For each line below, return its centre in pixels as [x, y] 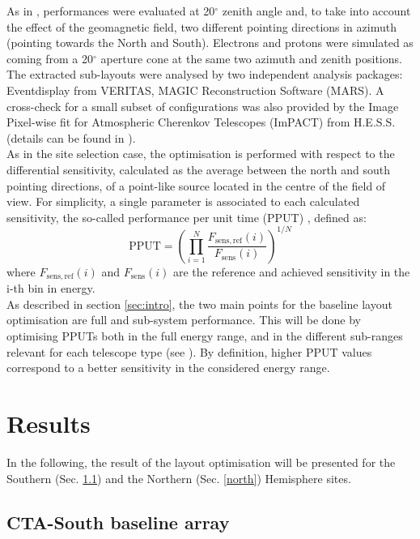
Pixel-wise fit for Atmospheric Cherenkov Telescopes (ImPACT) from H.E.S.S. [201, 122]
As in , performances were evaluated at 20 [111, 11]
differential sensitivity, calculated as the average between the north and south [199, 169]
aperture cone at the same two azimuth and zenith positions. [251, 58]
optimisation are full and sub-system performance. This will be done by [184, 320]
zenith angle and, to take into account [316, 11]
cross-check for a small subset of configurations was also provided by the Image [203, 106]
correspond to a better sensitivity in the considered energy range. [168, 368]
